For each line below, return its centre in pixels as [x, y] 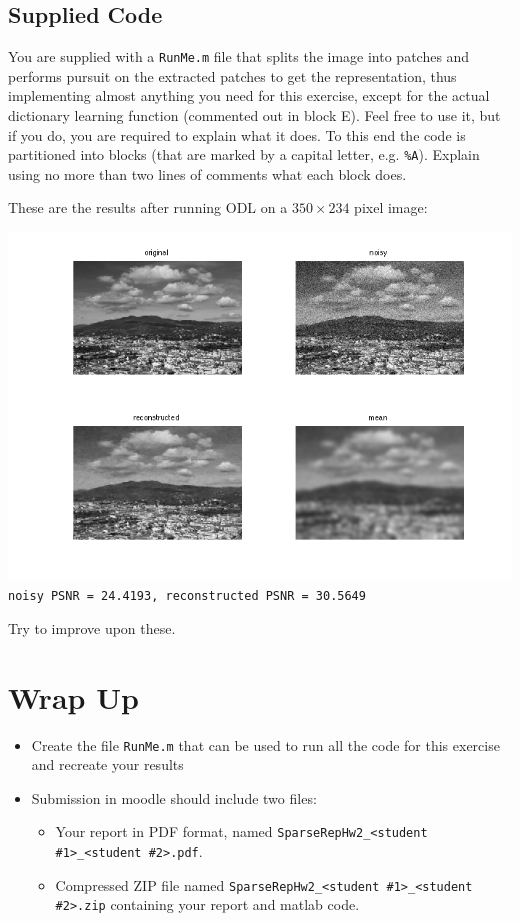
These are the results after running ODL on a [148, 207]
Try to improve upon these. [92, 627]
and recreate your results [107, 764]
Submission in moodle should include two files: [174, 797]
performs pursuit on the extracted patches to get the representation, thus [232, 75]
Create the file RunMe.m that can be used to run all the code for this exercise [265, 744]
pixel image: [391, 207]
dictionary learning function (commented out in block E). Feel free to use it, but [254, 115]
